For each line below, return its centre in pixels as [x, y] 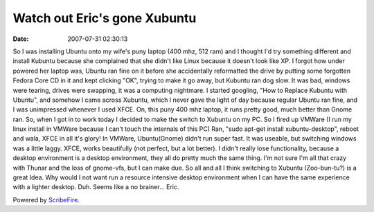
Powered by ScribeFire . [46, 200]
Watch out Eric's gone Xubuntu [105, 18]
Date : [21, 39]
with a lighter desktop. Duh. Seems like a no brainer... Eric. [96, 187]
